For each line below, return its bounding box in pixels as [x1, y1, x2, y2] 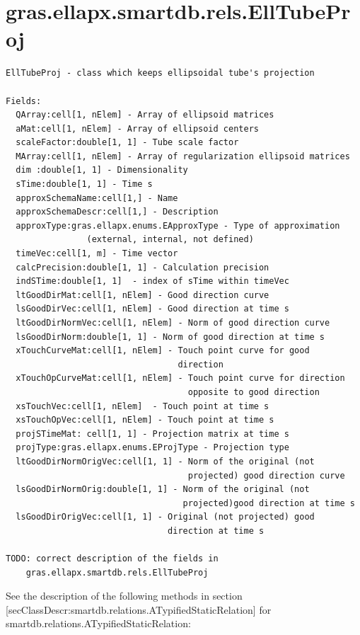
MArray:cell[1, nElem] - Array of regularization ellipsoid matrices [16, 151, 350, 161]
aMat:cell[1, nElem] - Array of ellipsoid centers [16, 123, 259, 134]
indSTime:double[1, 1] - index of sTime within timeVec [16, 276, 289, 287]
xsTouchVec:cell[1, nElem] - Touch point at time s [16, 401, 269, 411]
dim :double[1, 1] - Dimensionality [16, 165, 188, 176]
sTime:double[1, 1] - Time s [16, 179, 153, 190]
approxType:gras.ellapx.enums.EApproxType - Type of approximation [16, 220, 340, 231]
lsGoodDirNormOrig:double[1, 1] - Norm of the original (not [16, 484, 310, 495]
